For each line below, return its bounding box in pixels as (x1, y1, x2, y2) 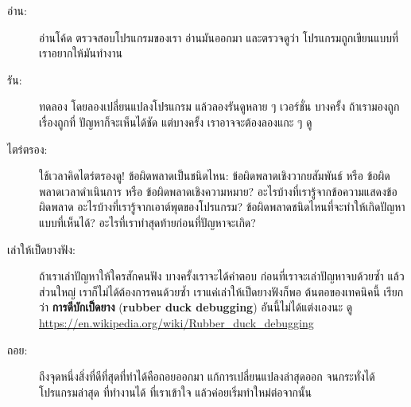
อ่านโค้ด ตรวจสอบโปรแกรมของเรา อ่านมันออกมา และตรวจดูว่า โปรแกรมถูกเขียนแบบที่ (39, 29, 399, 45)
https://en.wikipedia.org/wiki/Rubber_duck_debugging (39, 314, 314, 331)
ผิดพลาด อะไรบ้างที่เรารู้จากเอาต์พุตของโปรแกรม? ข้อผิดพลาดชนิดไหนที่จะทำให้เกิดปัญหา (39, 198, 405, 215)
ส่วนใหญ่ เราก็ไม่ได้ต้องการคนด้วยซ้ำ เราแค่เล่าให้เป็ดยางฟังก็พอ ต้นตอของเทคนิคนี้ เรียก (39, 283, 404, 299)
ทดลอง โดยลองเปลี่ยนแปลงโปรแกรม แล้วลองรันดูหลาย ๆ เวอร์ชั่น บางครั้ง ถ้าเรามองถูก (39, 98, 400, 115)
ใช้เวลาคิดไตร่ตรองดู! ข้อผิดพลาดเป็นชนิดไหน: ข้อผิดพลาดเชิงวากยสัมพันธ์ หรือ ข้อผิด (39, 167, 390, 184)
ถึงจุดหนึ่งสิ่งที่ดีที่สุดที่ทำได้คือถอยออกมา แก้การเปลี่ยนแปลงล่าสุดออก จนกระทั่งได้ (39, 368, 375, 385)
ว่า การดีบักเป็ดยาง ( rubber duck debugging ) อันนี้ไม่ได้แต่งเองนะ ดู (39, 299, 353, 315)
